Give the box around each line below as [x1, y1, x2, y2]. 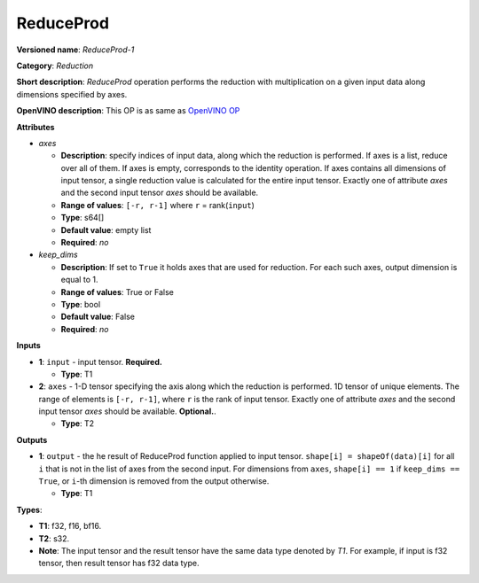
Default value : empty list [60, 224, 152, 235]
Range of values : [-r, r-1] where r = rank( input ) [60, 199, 255, 210]
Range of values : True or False [60, 286, 175, 297]
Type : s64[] [60, 213, 105, 223]
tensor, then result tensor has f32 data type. [38, 558, 200, 569]
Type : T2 [60, 418, 95, 429]
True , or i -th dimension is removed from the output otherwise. [38, 476, 270, 486]
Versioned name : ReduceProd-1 [16, 44, 135, 55]
